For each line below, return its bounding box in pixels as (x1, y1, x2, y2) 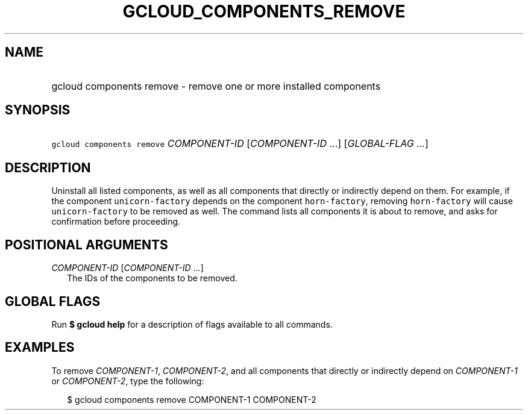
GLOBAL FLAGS (5, 293, 101, 309)
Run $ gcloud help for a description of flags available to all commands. (51, 319, 333, 329)
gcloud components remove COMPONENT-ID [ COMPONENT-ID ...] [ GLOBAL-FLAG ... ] (51, 137, 429, 150)
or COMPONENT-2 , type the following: (51, 375, 204, 386)
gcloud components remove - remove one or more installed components (51, 80, 381, 92)
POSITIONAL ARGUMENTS (5, 237, 168, 252)
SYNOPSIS (5, 102, 71, 118)
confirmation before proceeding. (51, 216, 181, 227)
